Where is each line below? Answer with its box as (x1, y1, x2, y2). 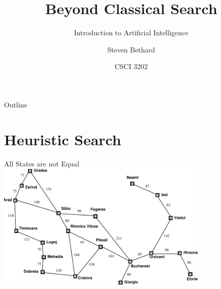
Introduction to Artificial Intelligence (74, 27, 189, 38)
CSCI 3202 (115, 61, 148, 72)
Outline (4, 99, 27, 109)
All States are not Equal (4, 158, 79, 168)
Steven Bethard (107, 44, 155, 54)
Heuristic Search (4, 129, 122, 149)
